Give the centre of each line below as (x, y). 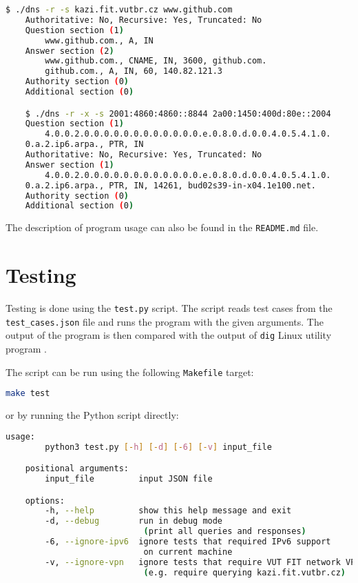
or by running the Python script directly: (92, 415)
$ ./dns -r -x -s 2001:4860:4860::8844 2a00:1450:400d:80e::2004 (178, 113)
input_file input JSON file (129, 479)
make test (28, 394)
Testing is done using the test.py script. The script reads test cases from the (169, 308)
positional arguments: (77, 469)
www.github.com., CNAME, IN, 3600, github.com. (156, 61)
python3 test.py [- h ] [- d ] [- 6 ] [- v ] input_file (158, 447)
